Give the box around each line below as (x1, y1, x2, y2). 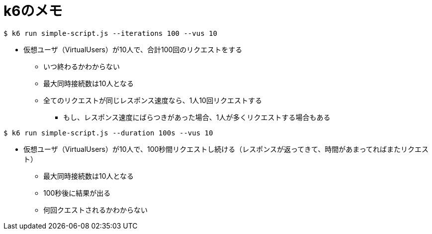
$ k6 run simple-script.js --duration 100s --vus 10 (3, 128, 213, 137)
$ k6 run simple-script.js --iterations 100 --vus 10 (3, 29, 217, 37)
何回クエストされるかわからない (43, 205, 148, 214)
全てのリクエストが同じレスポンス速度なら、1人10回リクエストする (43, 96, 262, 105)
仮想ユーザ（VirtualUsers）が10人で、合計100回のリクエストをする (23, 45, 243, 54)
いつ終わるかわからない (43, 62, 120, 71)
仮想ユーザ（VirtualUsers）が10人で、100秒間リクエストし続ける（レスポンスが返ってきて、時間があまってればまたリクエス (23, 144, 429, 153)
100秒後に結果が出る (43, 188, 111, 197)
